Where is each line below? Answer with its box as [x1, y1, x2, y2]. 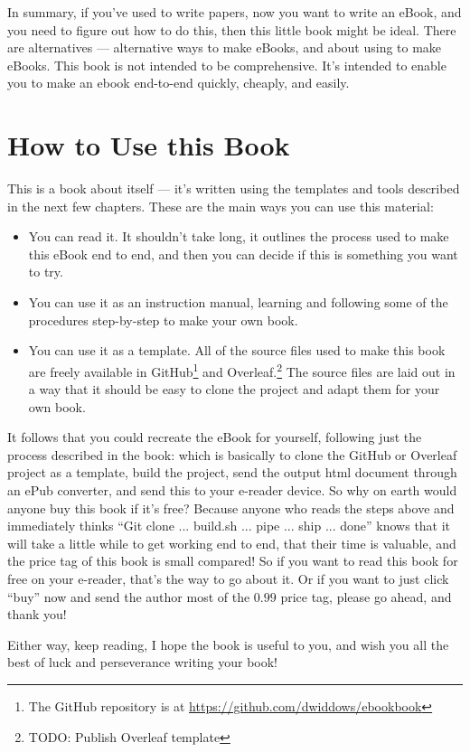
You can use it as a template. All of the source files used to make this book [28, 341, 446, 360]
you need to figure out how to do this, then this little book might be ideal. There [7, 20, 456, 39]
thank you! [7, 605, 67, 624]
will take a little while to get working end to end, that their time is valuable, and [7, 533, 456, 552]
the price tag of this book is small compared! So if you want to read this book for [7, 551, 458, 570]
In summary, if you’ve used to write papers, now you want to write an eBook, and [7, 3, 462, 21]
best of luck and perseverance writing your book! [7, 653, 277, 672]
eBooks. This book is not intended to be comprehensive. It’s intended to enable [7, 55, 446, 74]
